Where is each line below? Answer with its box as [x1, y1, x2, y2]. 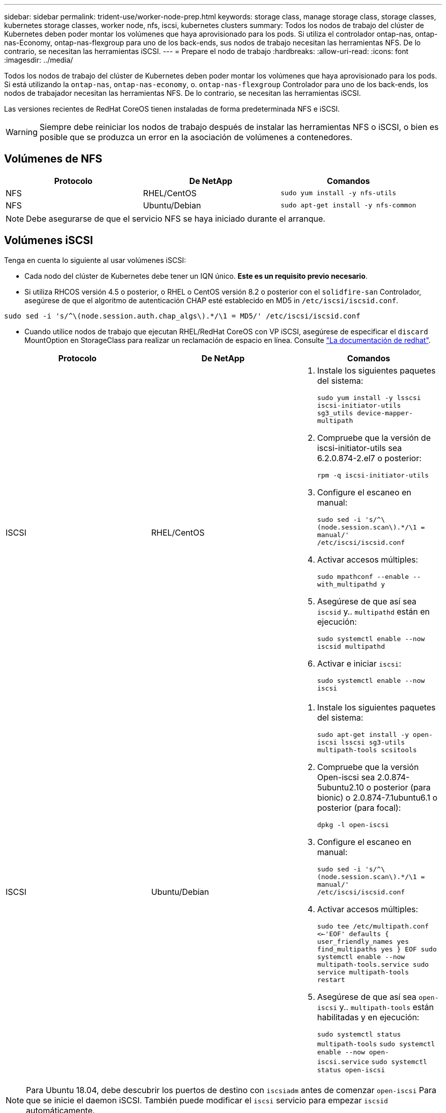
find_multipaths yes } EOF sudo [317, 945, 437, 953]
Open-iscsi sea [317, 772, 375, 782]
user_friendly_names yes [317, 937, 409, 945]
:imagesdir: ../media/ [4, 56, 73, 64]
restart [317, 975, 345, 984]
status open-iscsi [317, 1066, 385, 1074]
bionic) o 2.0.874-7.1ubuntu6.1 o [317, 792, 438, 803]
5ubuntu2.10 [317, 782, 364, 792]
